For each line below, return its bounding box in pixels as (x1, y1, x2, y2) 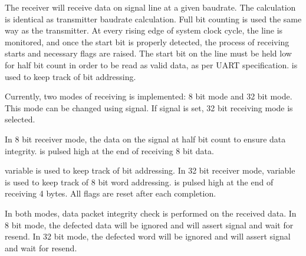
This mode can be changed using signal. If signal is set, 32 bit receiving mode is (5, 101, 293, 114)
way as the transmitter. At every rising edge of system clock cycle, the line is (5, 24, 283, 36)
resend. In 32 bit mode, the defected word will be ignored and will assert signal (5, 230, 291, 242)
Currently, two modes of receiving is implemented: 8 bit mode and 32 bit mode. (5, 90, 292, 102)
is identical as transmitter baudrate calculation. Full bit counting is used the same (5, 12, 302, 25)
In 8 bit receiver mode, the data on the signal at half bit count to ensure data (5, 132, 286, 145)
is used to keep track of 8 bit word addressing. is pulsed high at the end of (5, 175, 274, 188)
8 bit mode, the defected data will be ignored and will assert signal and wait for (5, 218, 294, 231)
